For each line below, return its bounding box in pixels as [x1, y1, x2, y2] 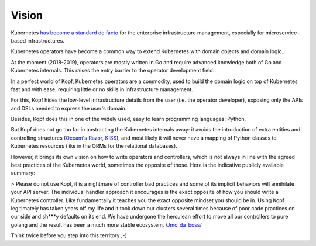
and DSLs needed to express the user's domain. [11, 105, 127, 112]
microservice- [265, 29, 300, 36]
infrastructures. [27, 37, 64, 44]
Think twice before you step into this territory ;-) [11, 232, 127, 239]
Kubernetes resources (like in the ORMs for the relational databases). [11, 143, 178, 150]
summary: [11, 169, 35, 176]
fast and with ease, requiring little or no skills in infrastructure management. [11, 85, 193, 93]
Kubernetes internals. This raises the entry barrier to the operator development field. [11, 67, 215, 74]
